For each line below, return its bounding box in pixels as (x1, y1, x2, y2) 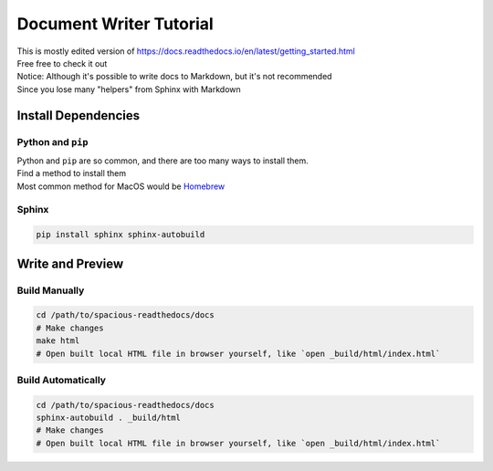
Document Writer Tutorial (16, 14, 214, 34)
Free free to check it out (16, 58, 108, 68)
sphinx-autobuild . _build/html (36, 413, 182, 424)
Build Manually (16, 284, 85, 297)
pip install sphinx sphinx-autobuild (36, 229, 205, 240)
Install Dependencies (16, 108, 141, 123)
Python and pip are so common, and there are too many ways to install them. (16, 155, 309, 166)
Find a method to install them (16, 168, 127, 179)
